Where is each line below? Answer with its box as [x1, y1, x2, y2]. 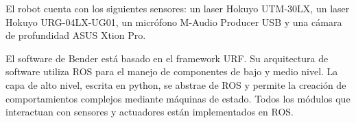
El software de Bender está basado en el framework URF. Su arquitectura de [5, 51, 329, 65]
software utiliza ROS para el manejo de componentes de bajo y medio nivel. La [5, 64, 338, 79]
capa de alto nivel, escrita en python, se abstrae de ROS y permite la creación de [5, 77, 346, 92]
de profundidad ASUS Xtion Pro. [5, 28, 146, 42]
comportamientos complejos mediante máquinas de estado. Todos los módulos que [5, 91, 351, 105]
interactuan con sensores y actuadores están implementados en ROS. [5, 105, 294, 119]
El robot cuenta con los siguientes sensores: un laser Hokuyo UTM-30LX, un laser [5, 1, 350, 15]
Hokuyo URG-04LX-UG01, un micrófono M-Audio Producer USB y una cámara [5, 14, 342, 29]
